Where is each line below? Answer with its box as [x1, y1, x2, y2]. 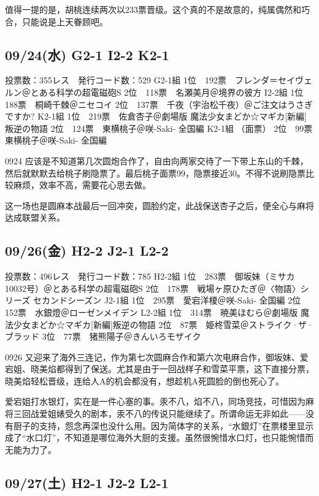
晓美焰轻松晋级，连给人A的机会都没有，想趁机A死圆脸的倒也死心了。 [5, 374, 284, 387]
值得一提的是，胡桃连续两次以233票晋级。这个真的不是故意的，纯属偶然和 [5, 3, 301, 15]
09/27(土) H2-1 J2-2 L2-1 [5, 473, 169, 492]
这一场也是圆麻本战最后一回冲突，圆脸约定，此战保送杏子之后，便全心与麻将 [5, 199, 314, 212]
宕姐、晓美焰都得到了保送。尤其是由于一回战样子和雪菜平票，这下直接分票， [5, 362, 314, 375]
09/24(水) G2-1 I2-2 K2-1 [5, 45, 169, 64]
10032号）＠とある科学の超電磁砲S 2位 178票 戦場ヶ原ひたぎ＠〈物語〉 [5, 281, 301, 294]
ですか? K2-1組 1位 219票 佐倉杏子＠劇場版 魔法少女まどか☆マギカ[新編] [5, 110, 307, 123]
